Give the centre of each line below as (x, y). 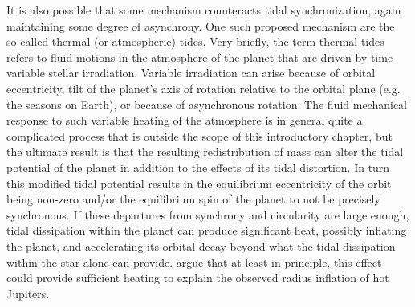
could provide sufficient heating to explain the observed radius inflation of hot (198, 278)
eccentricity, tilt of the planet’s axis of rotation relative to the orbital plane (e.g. (203, 88)
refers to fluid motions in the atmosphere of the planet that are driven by (187, 57)
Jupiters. (28, 293)
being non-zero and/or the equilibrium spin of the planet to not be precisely (193, 199)
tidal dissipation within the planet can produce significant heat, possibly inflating (207, 230)
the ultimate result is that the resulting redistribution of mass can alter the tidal (205, 151)
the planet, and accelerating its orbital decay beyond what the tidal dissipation (201, 246)
